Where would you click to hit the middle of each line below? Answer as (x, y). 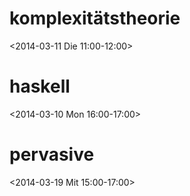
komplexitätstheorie (95, 18)
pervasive (52, 154)
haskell (40, 86)
